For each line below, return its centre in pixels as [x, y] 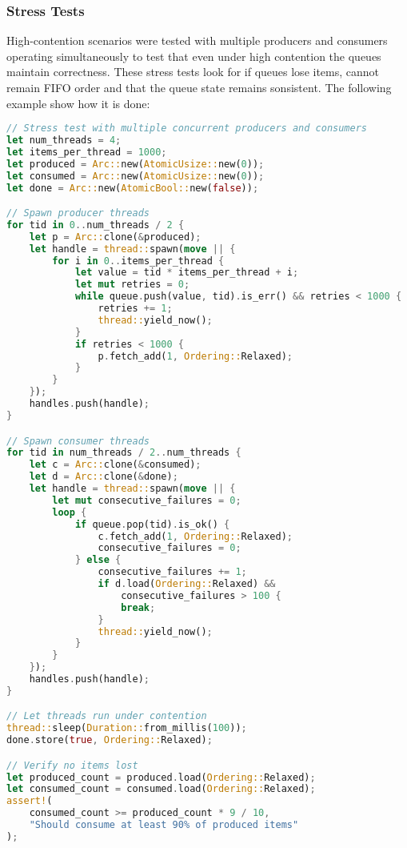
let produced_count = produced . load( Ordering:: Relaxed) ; [161, 777]
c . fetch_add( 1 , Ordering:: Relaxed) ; [196, 536]
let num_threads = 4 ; [64, 141]
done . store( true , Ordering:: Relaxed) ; [110, 740]
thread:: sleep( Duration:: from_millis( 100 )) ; [127, 728]
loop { [70, 512]
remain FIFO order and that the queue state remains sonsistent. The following [199, 87]
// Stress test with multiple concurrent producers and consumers [187, 129]
